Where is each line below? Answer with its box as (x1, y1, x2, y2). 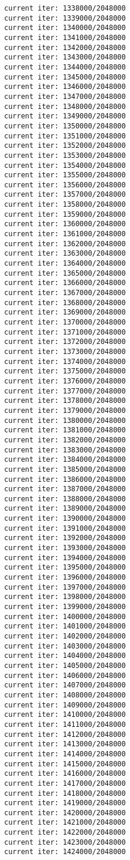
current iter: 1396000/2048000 (4, 573, 126, 582)
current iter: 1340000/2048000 (4, 24, 126, 32)
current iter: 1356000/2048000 (4, 180, 126, 189)
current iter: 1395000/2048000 (4, 563, 126, 572)
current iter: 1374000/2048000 (4, 357, 126, 366)
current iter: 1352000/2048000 (4, 141, 126, 150)
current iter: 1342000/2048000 (4, 43, 126, 52)
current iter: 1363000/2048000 (4, 249, 126, 258)
